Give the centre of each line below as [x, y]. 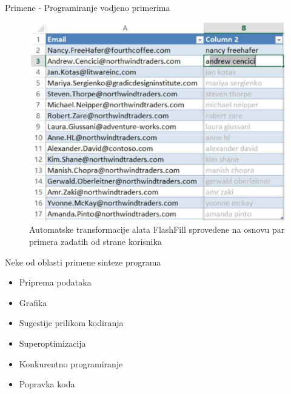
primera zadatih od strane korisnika [95, 241]
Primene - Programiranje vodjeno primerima [88, 7]
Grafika [33, 302]
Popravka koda [47, 384]
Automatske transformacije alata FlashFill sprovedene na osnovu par [157, 229]
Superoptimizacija [52, 343]
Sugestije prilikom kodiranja [71, 323]
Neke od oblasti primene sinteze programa [83, 262]
